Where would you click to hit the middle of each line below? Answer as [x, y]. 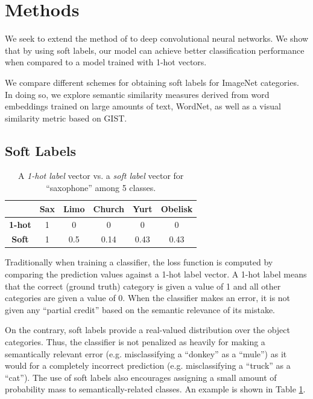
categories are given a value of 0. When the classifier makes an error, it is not [148, 298]
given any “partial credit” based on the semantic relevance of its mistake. [140, 309]
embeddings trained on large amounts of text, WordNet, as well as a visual [143, 106]
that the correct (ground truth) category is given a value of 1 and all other [143, 286]
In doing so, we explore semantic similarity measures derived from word [137, 94]
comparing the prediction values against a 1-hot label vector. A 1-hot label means [156, 274]
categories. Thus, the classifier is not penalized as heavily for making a [135, 342]
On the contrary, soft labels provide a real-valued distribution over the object [148, 330]
